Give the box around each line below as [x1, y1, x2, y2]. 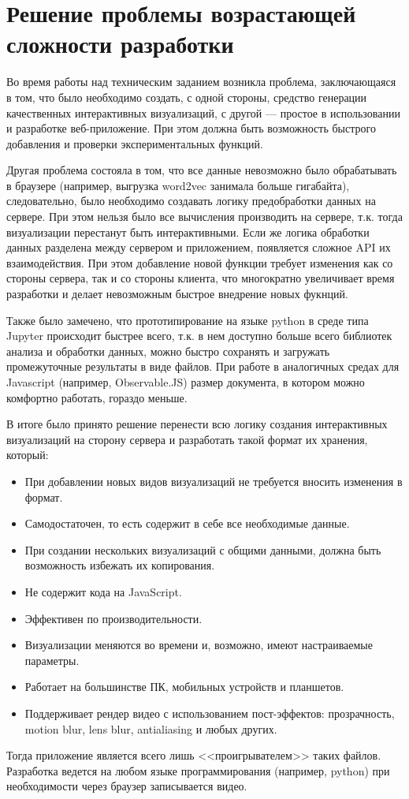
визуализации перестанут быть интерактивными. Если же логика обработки [6, 223, 370, 240]
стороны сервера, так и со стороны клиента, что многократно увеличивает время [6, 270, 395, 286]
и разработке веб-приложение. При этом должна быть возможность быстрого [6, 120, 376, 136]
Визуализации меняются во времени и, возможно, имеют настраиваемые [24, 637, 373, 653]
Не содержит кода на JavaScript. [24, 583, 182, 599]
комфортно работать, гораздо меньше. [6, 389, 188, 405]
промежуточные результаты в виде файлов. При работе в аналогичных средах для [6, 358, 400, 375]
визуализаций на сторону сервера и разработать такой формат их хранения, [6, 431, 368, 447]
